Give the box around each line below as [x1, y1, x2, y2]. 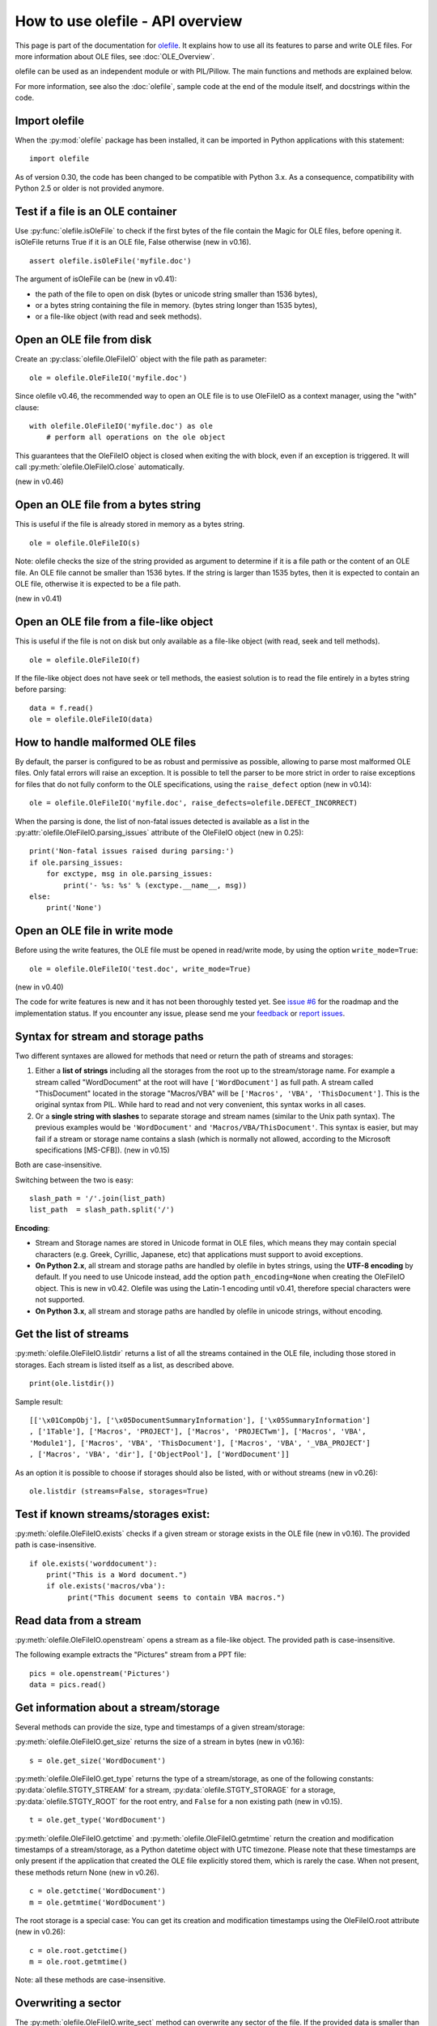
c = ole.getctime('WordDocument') [29, 1887, 166, 1896]
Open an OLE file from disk [15, 333, 152, 347]
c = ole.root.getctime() [29, 1946, 128, 1955]
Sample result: [15, 1396, 64, 1406]
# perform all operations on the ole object [45, 433, 226, 442]
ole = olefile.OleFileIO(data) [29, 715, 154, 724]
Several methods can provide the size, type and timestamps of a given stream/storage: [15, 1722, 305, 1732]
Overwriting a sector [15, 1996, 121, 2010]
